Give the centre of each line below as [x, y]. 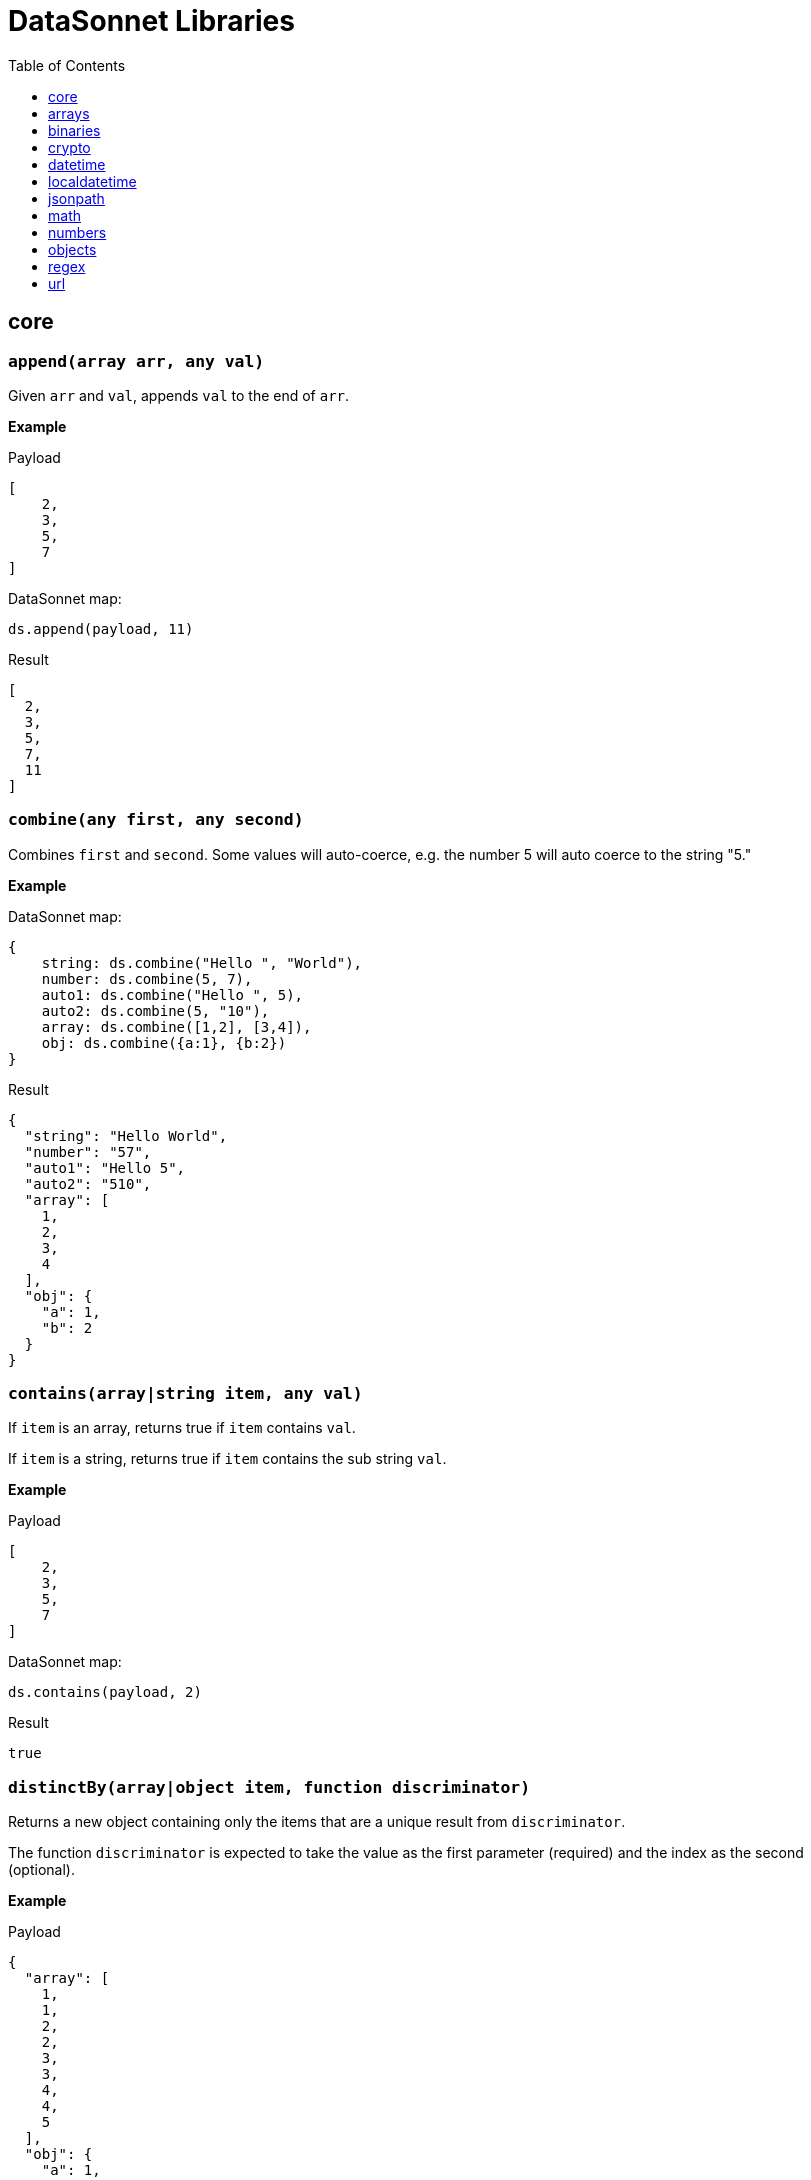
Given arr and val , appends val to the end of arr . [179, 395]
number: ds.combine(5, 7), [147, 978]
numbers [77, 232]
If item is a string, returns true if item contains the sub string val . [227, 1459]
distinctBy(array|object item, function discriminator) [269, 1787]
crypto [69, 147]
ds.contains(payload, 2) [105, 1692]
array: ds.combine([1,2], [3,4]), [176, 1026]
